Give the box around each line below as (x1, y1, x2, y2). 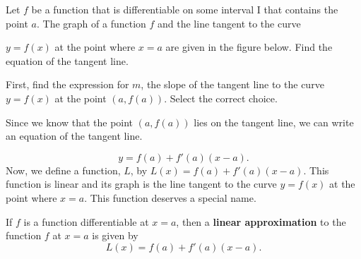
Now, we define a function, (6, 162, 121, 177)
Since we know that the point (6, 114, 134, 129)
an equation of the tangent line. (6, 128, 143, 143)
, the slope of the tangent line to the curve (141, 77, 324, 92)
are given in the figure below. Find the (165, 40, 333, 54)
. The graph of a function (36, 16, 146, 30)
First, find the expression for (6, 77, 129, 92)
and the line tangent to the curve (158, 16, 301, 30)
